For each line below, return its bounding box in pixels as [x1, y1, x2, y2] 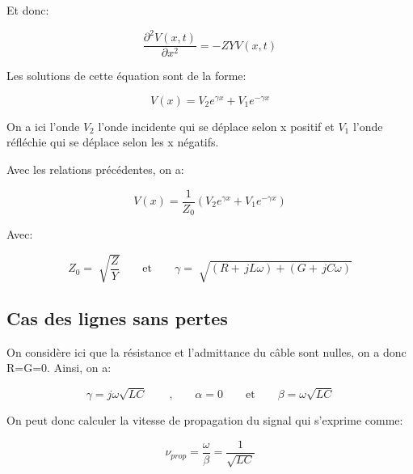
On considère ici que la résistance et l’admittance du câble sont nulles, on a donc [6, 343, 407, 360]
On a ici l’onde [6, 117, 80, 134]
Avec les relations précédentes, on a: [6, 160, 184, 177]
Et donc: [6, 2, 49, 18]
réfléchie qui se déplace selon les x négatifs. [6, 133, 219, 150]
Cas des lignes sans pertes [6, 306, 228, 331]
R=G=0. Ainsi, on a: [6, 359, 112, 376]
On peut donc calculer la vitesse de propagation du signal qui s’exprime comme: [6, 412, 403, 429]
